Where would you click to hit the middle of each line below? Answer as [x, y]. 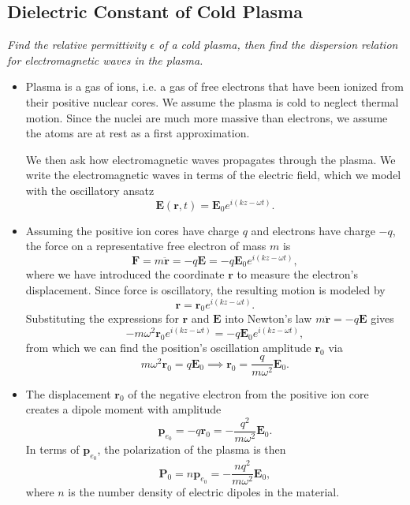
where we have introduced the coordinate [125, 274]
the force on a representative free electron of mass [146, 246]
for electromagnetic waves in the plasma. [105, 60]
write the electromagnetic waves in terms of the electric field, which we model [213, 175]
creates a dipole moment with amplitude [123, 409]
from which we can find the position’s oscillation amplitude [168, 347]
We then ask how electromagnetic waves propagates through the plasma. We [211, 159]
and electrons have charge [313, 230]
